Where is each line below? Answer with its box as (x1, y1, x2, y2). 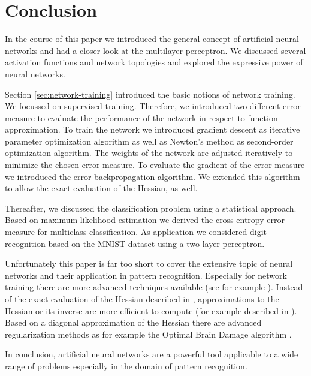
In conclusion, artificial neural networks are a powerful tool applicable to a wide (5, 348, 298, 360)
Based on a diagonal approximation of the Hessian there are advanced (5, 316, 262, 329)
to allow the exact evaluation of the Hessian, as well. (5, 182, 198, 194)
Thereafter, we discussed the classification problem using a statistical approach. (5, 201, 297, 214)
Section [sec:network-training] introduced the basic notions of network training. (5, 88, 295, 100)
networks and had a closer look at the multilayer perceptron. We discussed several (5, 44, 306, 56)
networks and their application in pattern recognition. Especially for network (5, 269, 287, 281)
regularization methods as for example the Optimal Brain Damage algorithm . (5, 327, 292, 340)
